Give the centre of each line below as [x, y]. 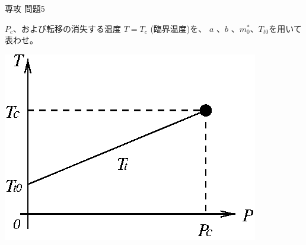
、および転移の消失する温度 [67, 28]
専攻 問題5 [25, 8]
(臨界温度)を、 [179, 28]
